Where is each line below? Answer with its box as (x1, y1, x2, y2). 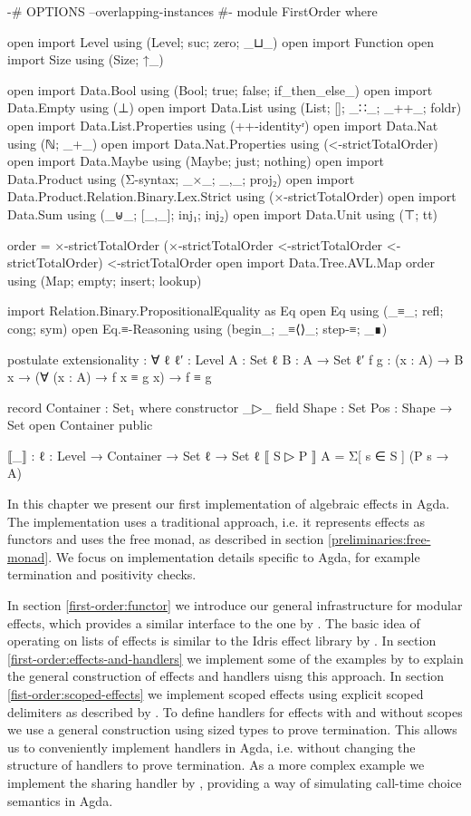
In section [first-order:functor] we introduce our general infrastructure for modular (7, 596, 463, 615)
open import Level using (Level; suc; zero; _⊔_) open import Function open (7, 32, 435, 51)
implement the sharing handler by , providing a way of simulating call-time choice (7, 772, 462, 792)
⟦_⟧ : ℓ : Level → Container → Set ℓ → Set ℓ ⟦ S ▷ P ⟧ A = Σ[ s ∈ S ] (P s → (7, 445, 449, 464)
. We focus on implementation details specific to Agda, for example (48, 547, 420, 566)
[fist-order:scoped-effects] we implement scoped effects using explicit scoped (7, 685, 424, 703)
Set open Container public (7, 415, 153, 434)
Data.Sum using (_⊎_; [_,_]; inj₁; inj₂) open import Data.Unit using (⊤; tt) (7, 204, 438, 223)
